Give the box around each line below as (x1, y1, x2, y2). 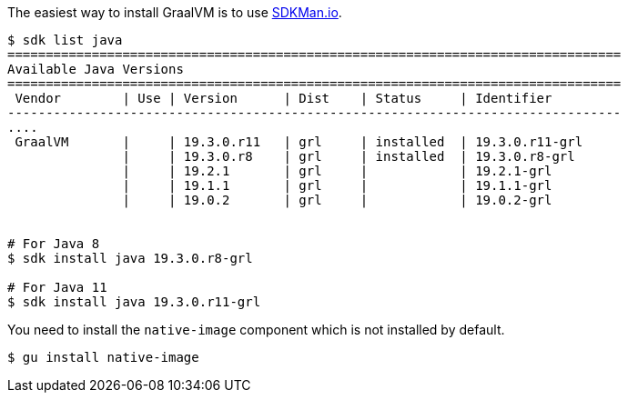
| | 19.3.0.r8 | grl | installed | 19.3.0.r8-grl (122, 149, 575, 164)
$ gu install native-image (7, 350, 199, 365)
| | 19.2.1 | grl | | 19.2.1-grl (122, 164, 552, 178)
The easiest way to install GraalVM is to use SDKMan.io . (7, 5, 342, 20)
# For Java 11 (7, 280, 107, 295)
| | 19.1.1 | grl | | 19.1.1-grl (122, 178, 552, 193)
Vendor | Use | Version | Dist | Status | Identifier (15, 91, 552, 105)
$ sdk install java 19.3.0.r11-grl (7, 295, 261, 309)
